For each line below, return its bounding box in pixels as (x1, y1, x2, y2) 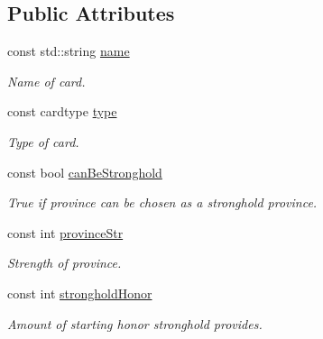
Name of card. (7, 71, 86, 90)
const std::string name (7, 41, 130, 60)
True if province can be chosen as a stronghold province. (7, 193, 318, 212)
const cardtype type (7, 102, 117, 121)
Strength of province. (7, 253, 122, 272)
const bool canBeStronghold (7, 162, 162, 181)
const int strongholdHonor (7, 283, 152, 302)
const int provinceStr (7, 223, 124, 242)
